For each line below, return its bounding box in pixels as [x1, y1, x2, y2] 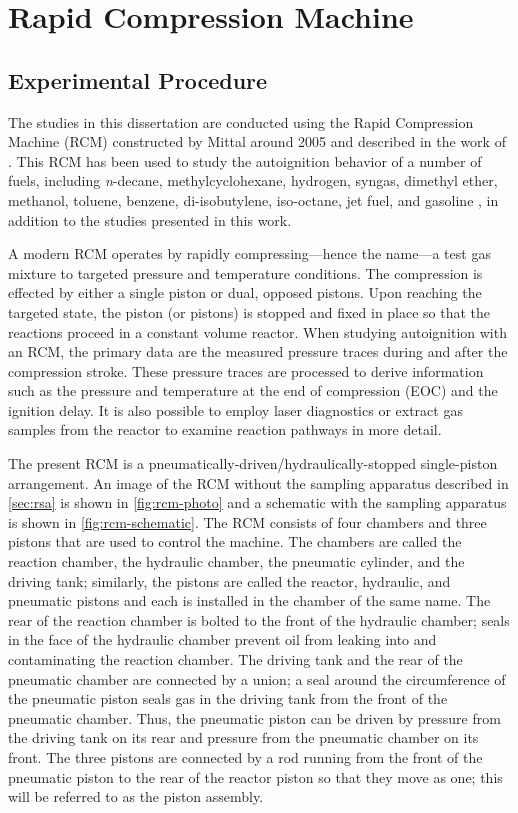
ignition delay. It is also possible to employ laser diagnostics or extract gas [8, 399, 463, 420]
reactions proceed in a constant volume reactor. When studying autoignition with [8, 321, 507, 342]
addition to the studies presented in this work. [8, 209, 292, 230]
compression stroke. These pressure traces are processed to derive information [8, 360, 484, 381]
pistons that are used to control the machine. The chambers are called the [8, 531, 462, 552]
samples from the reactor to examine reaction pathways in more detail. [8, 419, 442, 440]
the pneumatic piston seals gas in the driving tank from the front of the [8, 688, 448, 709]
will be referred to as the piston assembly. [8, 786, 264, 807]
